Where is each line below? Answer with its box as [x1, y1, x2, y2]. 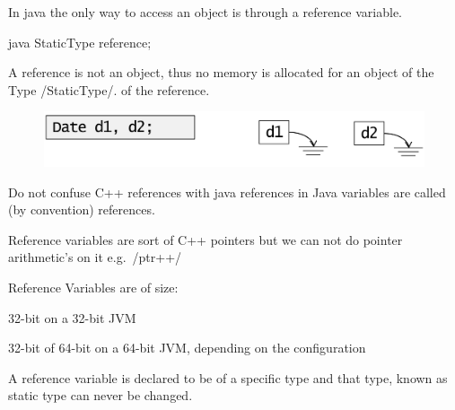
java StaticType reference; [8, 32, 152, 51]
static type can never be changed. [8, 386, 193, 405]
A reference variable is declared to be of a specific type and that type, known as [8, 368, 448, 387]
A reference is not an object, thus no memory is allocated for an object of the [8, 63, 434, 82]
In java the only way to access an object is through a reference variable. [8, 3, 403, 21]
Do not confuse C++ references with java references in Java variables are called [8, 182, 446, 201]
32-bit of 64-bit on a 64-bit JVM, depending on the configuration [8, 338, 366, 357]
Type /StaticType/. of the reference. [8, 80, 210, 99]
